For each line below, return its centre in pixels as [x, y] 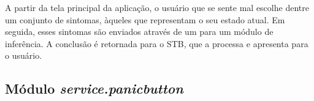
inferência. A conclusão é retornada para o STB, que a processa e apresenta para [157, 43]
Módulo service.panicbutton [94, 88]
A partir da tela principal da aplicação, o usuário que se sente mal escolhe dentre [157, 7]
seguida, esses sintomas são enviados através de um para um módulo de [139, 32]
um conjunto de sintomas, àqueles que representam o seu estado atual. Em [145, 19]
